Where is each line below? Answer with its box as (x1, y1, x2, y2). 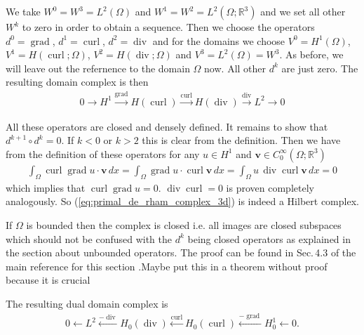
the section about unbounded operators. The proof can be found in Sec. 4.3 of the (6, 245, 356, 260)
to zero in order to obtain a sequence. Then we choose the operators (22, 20, 315, 34)
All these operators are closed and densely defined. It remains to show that (6, 119, 328, 133)
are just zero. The (281, 60, 358, 75)
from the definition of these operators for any (6, 146, 200, 161)
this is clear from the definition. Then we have (142, 133, 341, 147)
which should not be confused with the (6, 231, 173, 246)
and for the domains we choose (152, 33, 285, 48)
